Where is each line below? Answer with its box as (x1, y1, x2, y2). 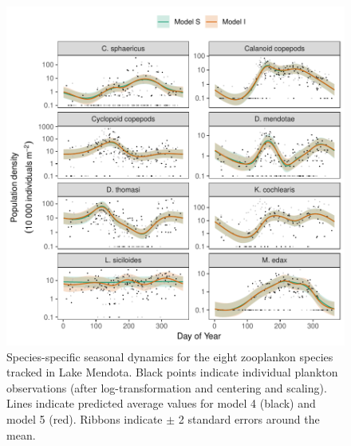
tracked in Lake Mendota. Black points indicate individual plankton (6, 364, 338, 380)
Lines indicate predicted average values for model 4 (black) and (6, 395, 316, 412)
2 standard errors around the (178, 410, 320, 427)
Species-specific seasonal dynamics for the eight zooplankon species (6, 348, 333, 364)
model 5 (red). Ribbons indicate (6, 410, 163, 427)
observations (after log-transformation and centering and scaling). (6, 379, 327, 396)
